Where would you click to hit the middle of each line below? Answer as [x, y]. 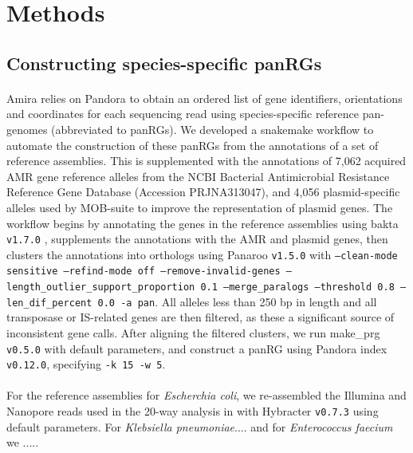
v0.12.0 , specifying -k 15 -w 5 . [86, 364]
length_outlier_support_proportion [101, 288]
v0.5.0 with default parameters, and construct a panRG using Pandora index [197, 348]
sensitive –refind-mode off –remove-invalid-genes [144, 272]
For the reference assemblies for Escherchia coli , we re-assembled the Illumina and [206, 395]
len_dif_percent [49, 303]
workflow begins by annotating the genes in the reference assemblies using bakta [203, 223]
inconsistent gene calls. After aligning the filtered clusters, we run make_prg [193, 332]
